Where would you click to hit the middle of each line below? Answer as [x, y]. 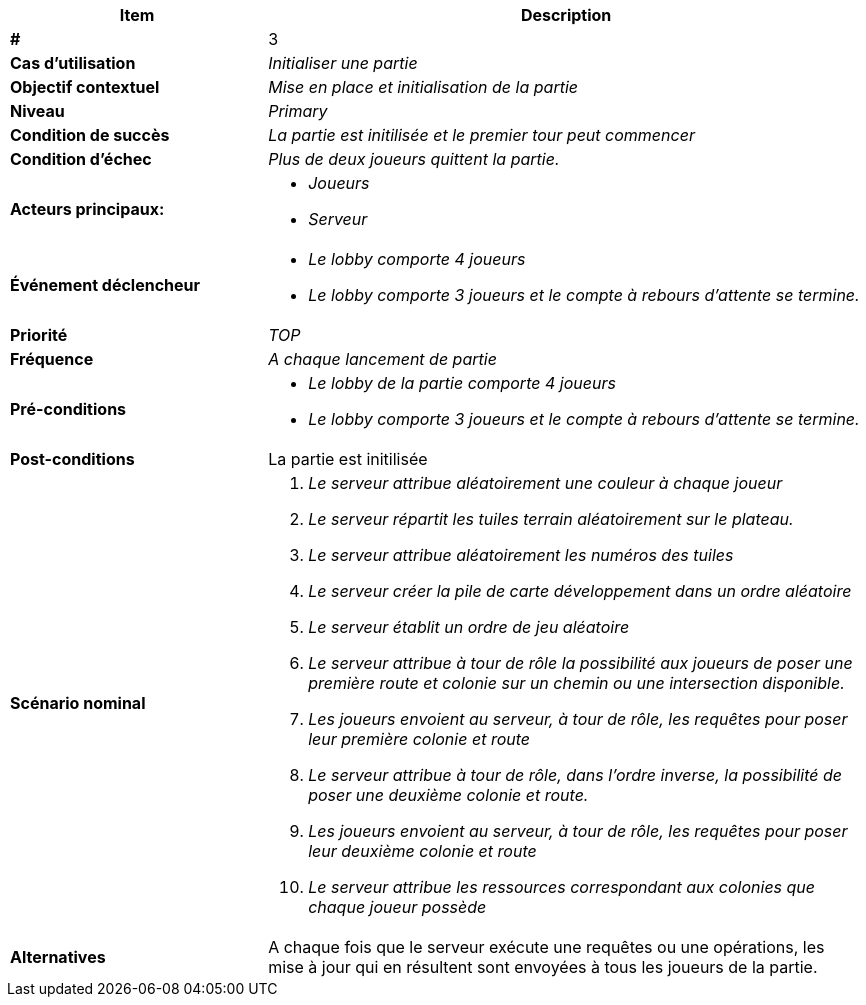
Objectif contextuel [85, 87]
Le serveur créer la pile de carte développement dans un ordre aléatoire [580, 591]
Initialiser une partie [343, 63]
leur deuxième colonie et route [422, 851]
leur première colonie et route [419, 739]
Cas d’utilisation [73, 63]
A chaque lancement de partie [382, 359]
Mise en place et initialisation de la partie [423, 87]
